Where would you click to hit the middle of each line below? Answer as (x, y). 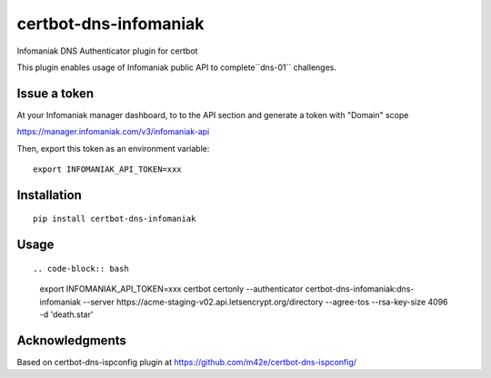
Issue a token (55, 93)
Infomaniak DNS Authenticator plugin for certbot (107, 51)
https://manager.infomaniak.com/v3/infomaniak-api (113, 132)
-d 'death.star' (66, 314)
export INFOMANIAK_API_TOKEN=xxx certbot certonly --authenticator (171, 289)
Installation (49, 195)
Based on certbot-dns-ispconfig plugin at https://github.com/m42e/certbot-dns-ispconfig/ (187, 362)
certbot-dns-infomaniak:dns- (360, 289)
